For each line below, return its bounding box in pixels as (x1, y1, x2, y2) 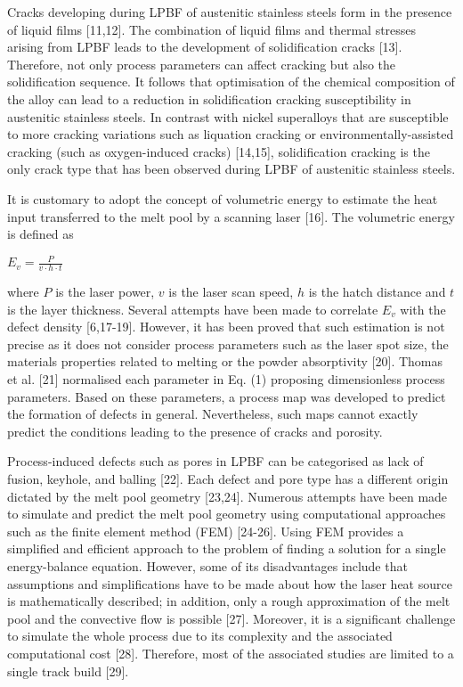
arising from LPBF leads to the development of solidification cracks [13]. (7, 37, 402, 56)
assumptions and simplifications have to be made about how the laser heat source (7, 574, 452, 593)
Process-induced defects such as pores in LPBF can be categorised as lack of (7, 452, 424, 470)
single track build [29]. (7, 661, 129, 680)
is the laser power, (55, 282, 155, 301)
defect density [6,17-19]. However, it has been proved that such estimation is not (7, 317, 445, 336)
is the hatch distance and (308, 282, 446, 301)
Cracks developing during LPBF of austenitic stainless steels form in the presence (7, 3, 452, 20)
